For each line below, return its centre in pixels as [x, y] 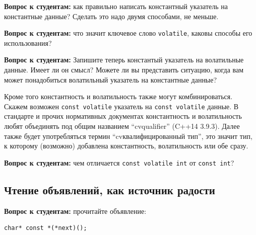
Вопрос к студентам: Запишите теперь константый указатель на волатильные [124, 60]
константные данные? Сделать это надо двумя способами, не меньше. [111, 16]
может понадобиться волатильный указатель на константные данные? [111, 79]
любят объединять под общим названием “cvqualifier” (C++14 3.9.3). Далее [122, 126]
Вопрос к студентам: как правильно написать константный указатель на [116, 6]
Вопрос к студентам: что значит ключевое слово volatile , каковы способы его [128, 33]
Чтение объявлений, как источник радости [110, 189]
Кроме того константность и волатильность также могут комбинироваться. [118, 96]
